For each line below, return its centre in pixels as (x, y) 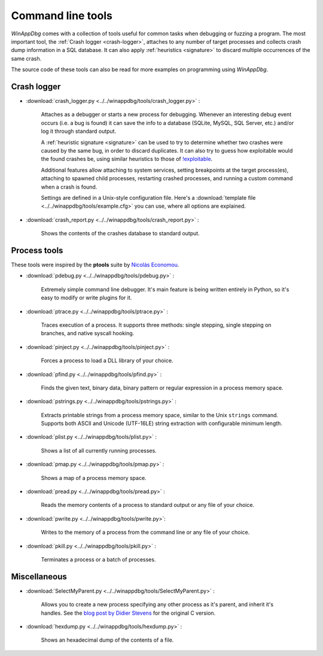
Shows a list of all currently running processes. (99, 450)
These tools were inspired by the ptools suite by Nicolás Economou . (95, 265)
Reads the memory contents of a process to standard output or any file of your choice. (147, 505)
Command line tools (62, 16)
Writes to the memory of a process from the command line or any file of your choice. (145, 532)
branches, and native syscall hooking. (88, 333)
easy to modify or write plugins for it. (86, 298)
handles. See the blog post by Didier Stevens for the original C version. (128, 613)
